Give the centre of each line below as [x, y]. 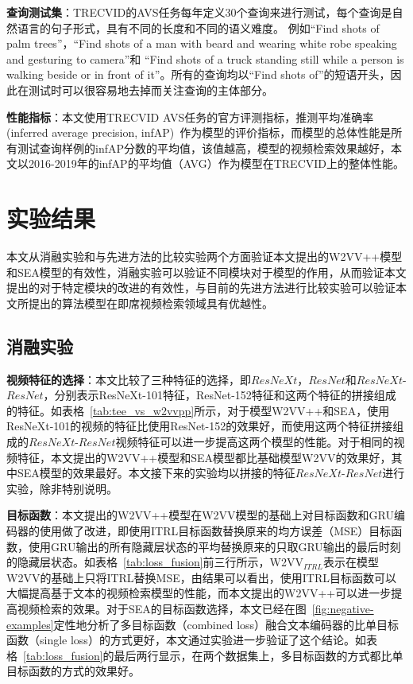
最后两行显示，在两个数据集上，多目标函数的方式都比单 [259, 655]
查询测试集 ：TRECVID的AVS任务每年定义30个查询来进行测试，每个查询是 [199, 12]
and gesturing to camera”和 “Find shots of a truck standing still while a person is [205, 58]
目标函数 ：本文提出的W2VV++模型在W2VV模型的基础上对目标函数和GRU [200, 515]
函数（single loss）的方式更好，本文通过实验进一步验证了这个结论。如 [186, 640]
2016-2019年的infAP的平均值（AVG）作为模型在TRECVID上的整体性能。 [216, 163]
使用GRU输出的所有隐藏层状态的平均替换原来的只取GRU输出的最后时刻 [214, 546]
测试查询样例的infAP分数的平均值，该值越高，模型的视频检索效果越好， [204, 148]
